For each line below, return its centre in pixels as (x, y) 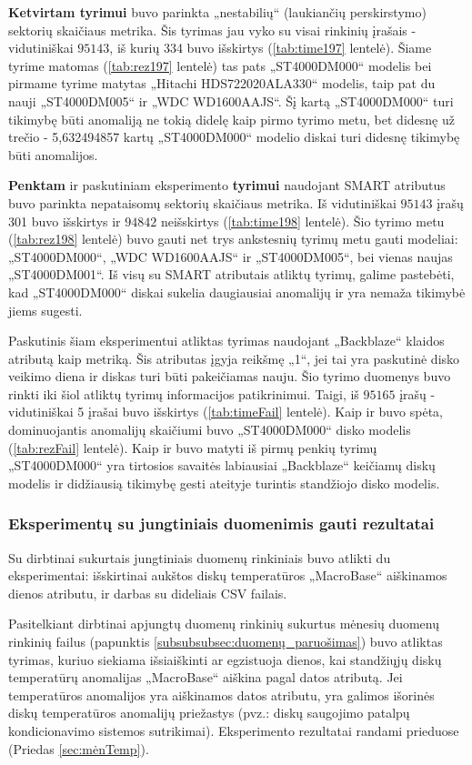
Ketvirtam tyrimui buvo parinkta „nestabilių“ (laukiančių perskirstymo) (217, 12)
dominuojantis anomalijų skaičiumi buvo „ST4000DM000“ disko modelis (210, 430)
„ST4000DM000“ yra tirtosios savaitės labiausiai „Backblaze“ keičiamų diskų (222, 465)
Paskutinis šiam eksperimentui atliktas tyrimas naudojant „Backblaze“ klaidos (226, 341)
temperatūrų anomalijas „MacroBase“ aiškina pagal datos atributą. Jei (206, 677)
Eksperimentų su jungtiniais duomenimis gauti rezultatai (221, 523)
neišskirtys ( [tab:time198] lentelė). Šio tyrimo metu (302, 221)
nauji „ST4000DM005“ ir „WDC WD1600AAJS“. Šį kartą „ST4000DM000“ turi (231, 101)
